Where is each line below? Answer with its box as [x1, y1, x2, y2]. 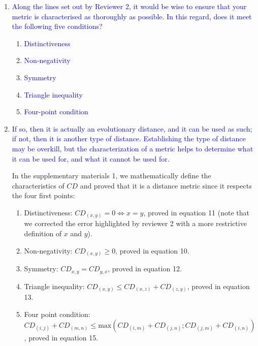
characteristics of [12, 180, 64, 191]
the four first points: [12, 190, 75, 201]
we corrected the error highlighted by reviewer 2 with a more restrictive [24, 218, 247, 229]
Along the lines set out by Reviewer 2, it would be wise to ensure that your [12, 1, 247, 11]
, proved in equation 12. [108, 263, 182, 274]
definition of [24, 228, 62, 239]
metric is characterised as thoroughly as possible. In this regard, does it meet [12, 11, 252, 21]
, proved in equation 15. [24, 332, 99, 343]
